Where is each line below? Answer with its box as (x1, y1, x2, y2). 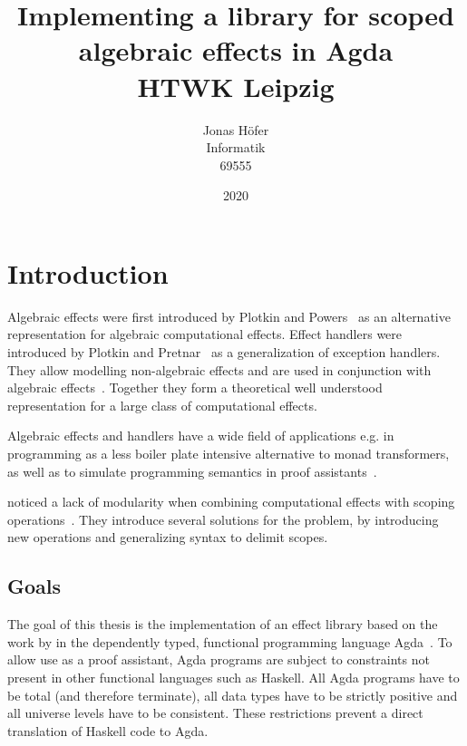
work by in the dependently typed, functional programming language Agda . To (7, 632, 452, 651)
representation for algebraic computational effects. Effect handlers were (7, 325, 403, 344)
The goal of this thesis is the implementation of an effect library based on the (7, 615, 438, 634)
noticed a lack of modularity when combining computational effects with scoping (7, 492, 455, 511)
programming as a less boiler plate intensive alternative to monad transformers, (7, 443, 450, 462)
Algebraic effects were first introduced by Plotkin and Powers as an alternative (7, 306, 451, 325)
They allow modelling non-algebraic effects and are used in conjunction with (7, 360, 432, 379)
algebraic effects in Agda (78, 32, 394, 69)
